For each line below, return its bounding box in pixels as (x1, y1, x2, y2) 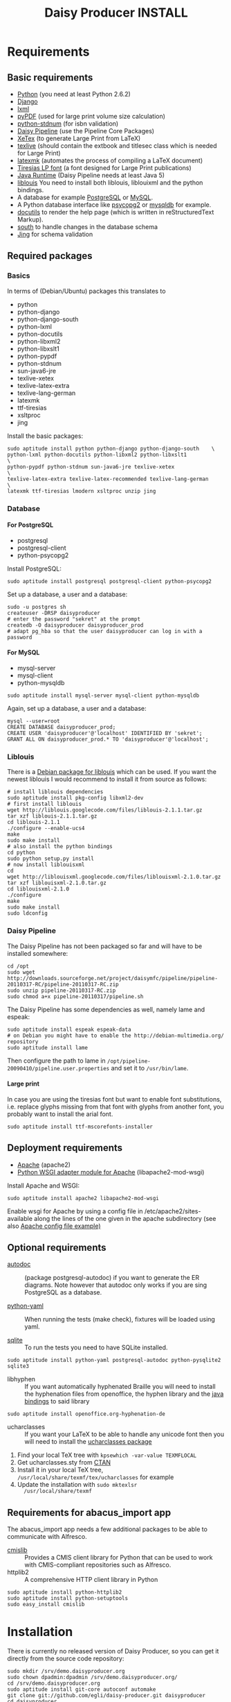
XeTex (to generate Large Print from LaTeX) (17, 134, 141, 142)
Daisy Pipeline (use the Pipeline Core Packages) (17, 127, 154, 135)
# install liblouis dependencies (7, 789, 104, 795)
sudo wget (7, 968, 36, 976)
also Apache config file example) (7, 1222, 102, 1230)
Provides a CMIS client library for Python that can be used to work (24, 1553, 213, 1562)
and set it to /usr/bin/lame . (111, 1063, 189, 1072)
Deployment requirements (7, 1142, 123, 1154)
